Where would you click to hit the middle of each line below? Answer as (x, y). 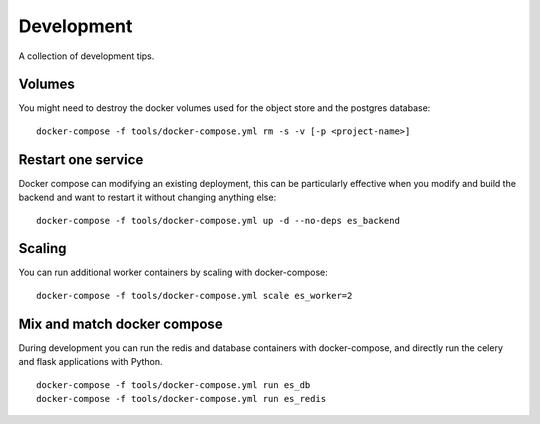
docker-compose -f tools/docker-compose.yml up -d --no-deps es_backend (218, 220)
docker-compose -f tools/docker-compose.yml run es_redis (181, 398)
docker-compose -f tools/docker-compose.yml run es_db (173, 384)
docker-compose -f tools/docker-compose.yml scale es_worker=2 (194, 295)
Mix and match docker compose (121, 323)
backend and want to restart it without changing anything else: (147, 197)
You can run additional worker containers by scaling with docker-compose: (173, 272)
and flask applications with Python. (91, 362)
